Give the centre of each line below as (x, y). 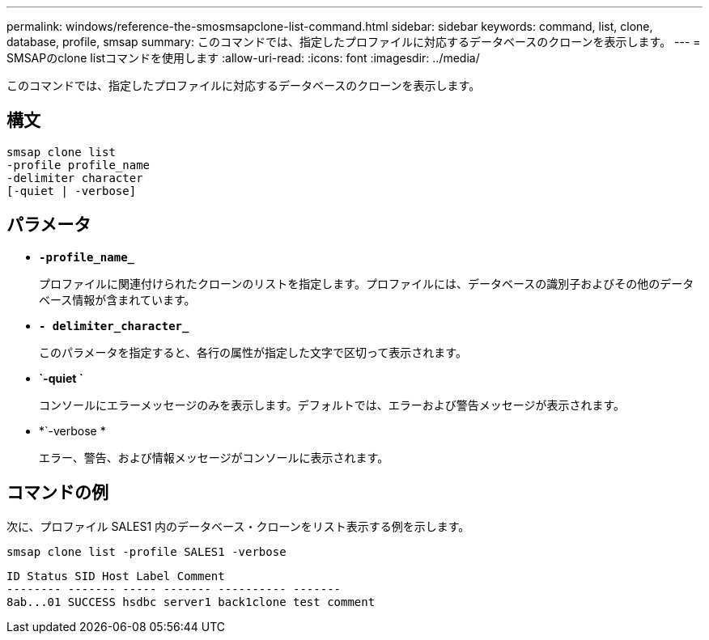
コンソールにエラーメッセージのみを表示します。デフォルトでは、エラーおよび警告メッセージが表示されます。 (332, 405)
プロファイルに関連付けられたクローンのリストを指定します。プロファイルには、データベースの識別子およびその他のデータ (367, 283)
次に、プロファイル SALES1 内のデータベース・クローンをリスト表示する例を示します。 (238, 526)
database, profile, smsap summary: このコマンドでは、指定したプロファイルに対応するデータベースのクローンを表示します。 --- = (354, 42)
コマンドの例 (57, 493)
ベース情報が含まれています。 (117, 299)
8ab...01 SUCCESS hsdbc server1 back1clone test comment (191, 602)
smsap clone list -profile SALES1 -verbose (146, 551)
